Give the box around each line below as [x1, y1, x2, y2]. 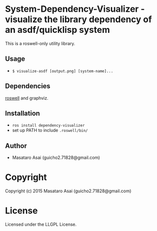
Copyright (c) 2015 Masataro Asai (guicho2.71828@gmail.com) [5, 188, 132, 194]
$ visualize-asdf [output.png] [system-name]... [12, 69, 113, 74]
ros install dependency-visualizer [12, 123, 85, 128]
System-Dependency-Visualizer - [5, 3, 145, 15]
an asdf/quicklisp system [5, 25, 110, 35]
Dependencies [5, 82, 50, 90]
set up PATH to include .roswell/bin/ [12, 128, 88, 133]
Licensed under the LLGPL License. [5, 222, 77, 228]
